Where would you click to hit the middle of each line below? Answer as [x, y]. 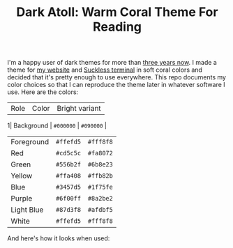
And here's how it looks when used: [59, 238]
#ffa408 [68, 176]
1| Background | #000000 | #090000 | [57, 125]
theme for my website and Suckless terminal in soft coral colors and [105, 70]
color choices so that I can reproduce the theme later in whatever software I [116, 85]
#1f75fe [100, 187]
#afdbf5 [100, 210]
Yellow [22, 176]
